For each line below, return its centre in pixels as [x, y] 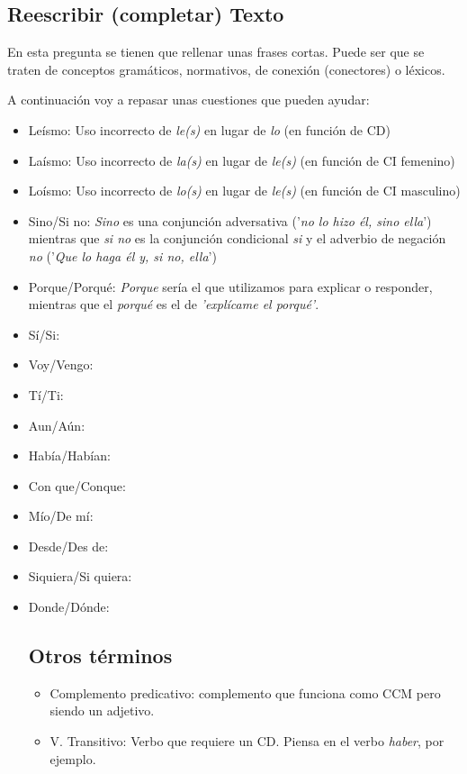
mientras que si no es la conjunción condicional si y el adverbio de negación [237, 238]
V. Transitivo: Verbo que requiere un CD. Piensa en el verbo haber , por [247, 741]
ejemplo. [73, 758]
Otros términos [100, 656]
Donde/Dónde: [69, 607]
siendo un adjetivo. [102, 710]
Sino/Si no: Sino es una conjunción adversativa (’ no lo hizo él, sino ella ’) [230, 220]
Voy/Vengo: [61, 364]
